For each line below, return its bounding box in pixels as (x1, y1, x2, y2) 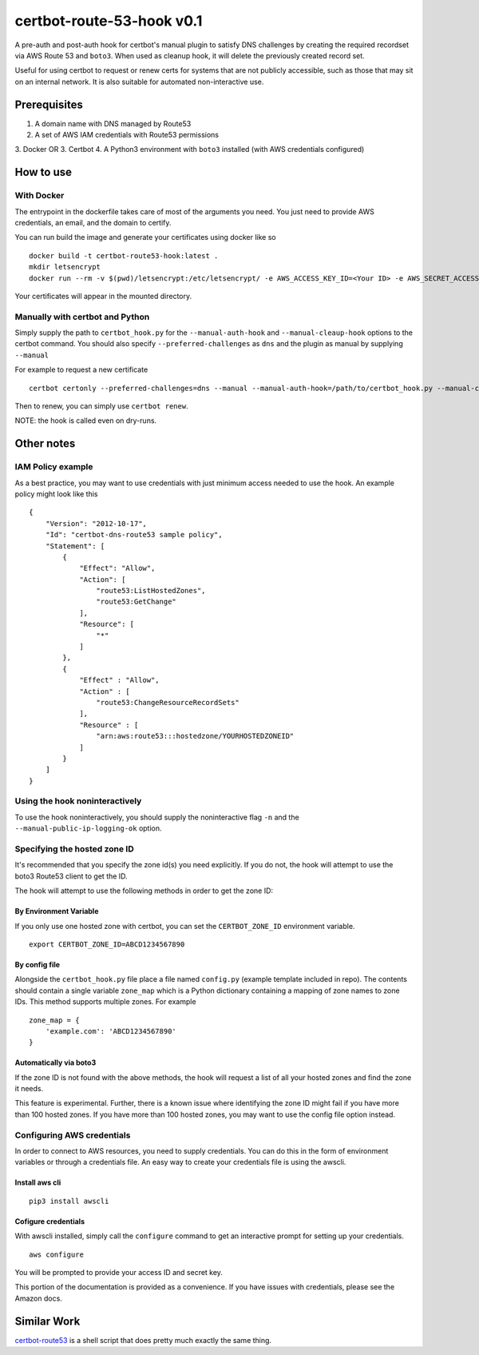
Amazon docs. (14, 1293, 63, 1303)
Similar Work (14, 1314, 81, 1328)
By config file (14, 959, 60, 969)
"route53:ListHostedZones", (96, 586, 207, 596)
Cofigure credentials (14, 1216, 85, 1226)
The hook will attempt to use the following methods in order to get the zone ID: (14, 886, 274, 895)
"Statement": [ (45, 541, 105, 551)
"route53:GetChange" (96, 597, 177, 607)
